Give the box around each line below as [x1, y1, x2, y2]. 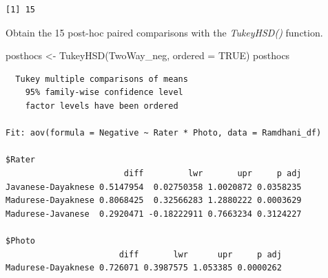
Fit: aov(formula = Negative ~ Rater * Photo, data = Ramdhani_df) [6, 128, 322, 138]
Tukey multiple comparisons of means [15, 74, 188, 84]
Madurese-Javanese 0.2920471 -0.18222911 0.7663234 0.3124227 [6, 208, 302, 219]
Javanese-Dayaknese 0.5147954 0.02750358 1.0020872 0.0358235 [6, 182, 302, 192]
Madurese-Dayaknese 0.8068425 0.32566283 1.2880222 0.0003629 [6, 195, 302, 206]
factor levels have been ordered [25, 100, 178, 111]
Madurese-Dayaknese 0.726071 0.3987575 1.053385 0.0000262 [6, 263, 282, 273]
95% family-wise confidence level [25, 87, 183, 98]
